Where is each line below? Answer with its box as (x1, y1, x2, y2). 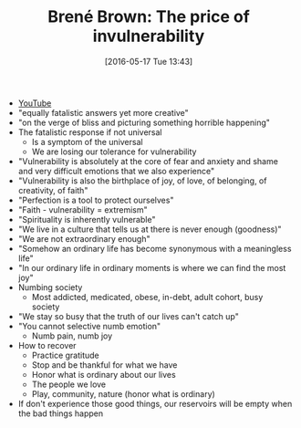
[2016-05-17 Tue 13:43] (104, 56, 193, 67)
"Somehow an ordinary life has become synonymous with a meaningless (17, 243, 292, 254)
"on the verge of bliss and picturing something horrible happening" (17, 117, 271, 128)
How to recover (17, 339, 77, 350)
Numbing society (17, 281, 83, 293)
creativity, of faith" (17, 184, 88, 195)
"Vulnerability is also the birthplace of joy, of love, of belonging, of (17, 175, 267, 186)
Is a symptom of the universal (31, 136, 143, 147)
